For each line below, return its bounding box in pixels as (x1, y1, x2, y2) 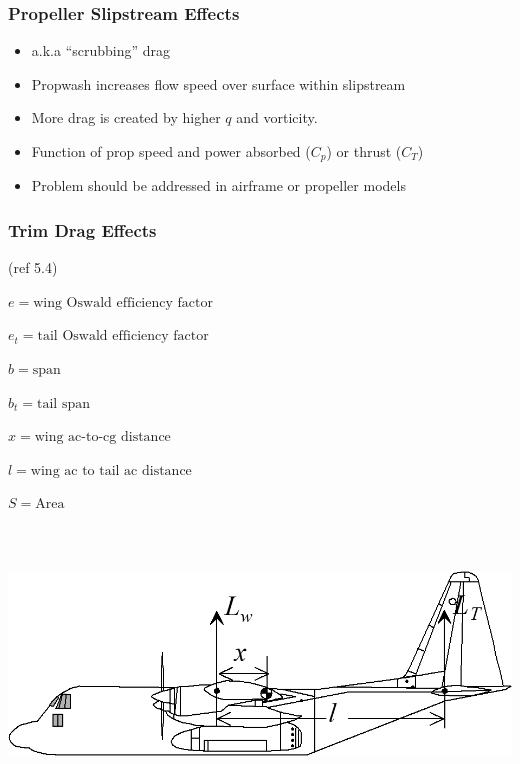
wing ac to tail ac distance (30, 463, 192, 478)
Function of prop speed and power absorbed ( (31, 141, 311, 161)
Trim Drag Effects (8, 217, 157, 242)
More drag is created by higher (31, 107, 221, 128)
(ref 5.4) (8, 257, 58, 278)
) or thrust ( (326, 141, 402, 161)
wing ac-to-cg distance (34, 430, 171, 445)
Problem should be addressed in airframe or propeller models (31, 175, 406, 196)
